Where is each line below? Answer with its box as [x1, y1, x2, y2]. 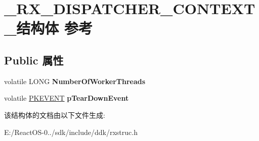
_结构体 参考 [4, 18, 93, 38]
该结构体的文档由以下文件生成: [4, 109, 105, 120]
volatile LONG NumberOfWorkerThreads [4, 76, 146, 86]
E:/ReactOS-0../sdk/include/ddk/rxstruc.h [4, 126, 138, 137]
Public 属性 [4, 52, 64, 67]
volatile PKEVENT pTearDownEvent [4, 93, 129, 103]
